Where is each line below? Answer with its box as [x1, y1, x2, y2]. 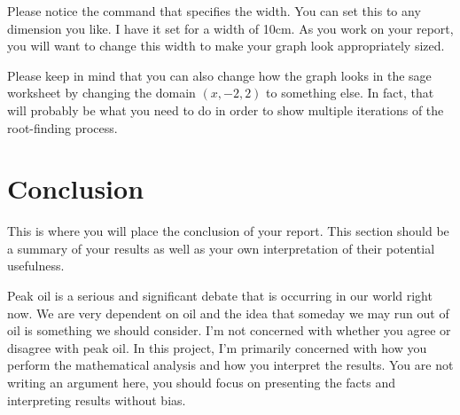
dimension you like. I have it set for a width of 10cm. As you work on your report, [7, 19, 454, 37]
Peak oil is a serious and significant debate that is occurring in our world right [7, 286, 433, 305]
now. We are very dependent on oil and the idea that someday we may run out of [7, 303, 449, 322]
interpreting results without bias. [7, 390, 186, 409]
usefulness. [7, 256, 65, 275]
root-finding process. [7, 118, 118, 137]
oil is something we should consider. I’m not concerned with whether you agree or [7, 321, 451, 340]
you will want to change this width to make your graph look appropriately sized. [7, 36, 445, 55]
